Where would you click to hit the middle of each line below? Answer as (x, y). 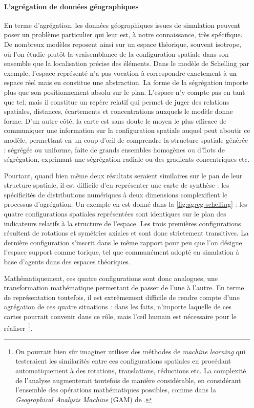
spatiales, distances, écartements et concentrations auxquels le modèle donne (118, 111)
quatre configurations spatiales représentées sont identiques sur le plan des (115, 214)
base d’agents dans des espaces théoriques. (67, 262)
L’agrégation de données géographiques (71, 6)
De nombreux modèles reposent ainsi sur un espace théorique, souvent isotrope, (123, 44)
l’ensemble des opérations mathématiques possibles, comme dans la (116, 390)
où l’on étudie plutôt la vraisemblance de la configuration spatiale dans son (116, 54)
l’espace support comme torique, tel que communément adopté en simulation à (122, 252)
